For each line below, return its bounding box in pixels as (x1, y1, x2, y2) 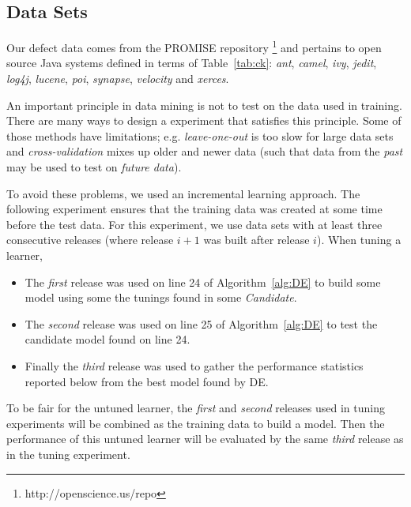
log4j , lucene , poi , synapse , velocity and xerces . (6, 70, 229, 87)
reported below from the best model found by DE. (25, 373, 269, 389)
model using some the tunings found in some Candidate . (25, 289, 297, 306)
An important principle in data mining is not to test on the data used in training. (6, 96, 402, 113)
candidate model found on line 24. (25, 331, 190, 347)
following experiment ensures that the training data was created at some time (6, 201, 383, 217)
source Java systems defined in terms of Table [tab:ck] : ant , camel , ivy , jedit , (6, 54, 377, 71)
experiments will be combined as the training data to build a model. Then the (6, 415, 385, 431)
